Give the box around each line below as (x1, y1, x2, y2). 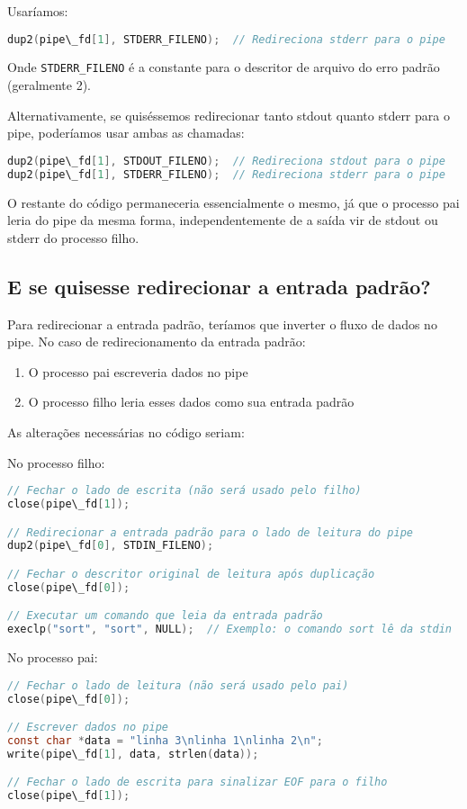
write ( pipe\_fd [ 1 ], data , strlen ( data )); (7, 747, 259, 760)
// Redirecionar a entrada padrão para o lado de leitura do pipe (7, 526, 414, 539)
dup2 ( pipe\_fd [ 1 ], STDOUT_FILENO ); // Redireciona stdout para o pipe (7, 154, 445, 167)
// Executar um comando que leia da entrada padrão (7, 609, 323, 623)
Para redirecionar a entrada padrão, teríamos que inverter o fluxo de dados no (7, 314, 437, 333)
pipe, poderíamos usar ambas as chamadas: (7, 123, 245, 142)
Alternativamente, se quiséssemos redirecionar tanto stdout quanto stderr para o (7, 105, 450, 124)
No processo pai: (7, 648, 98, 667)
